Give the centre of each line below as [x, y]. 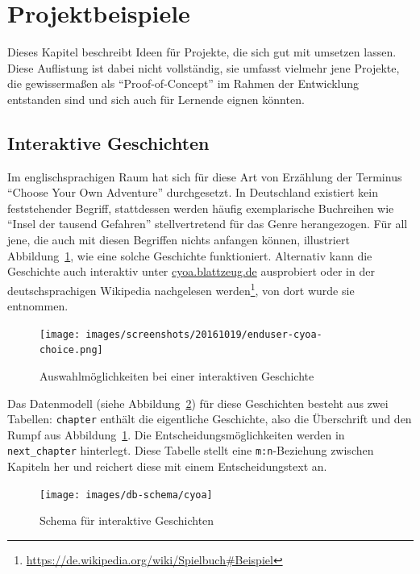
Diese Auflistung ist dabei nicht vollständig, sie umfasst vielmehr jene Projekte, [204, 67]
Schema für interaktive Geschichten [127, 520]
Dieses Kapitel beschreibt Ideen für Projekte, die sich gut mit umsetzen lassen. [202, 52]
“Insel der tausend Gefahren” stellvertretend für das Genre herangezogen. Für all [208, 224]
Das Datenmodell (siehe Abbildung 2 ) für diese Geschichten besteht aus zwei [198, 403]
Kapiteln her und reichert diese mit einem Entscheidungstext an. [167, 466]
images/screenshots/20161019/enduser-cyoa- [204, 334]
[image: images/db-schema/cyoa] [126, 495]
